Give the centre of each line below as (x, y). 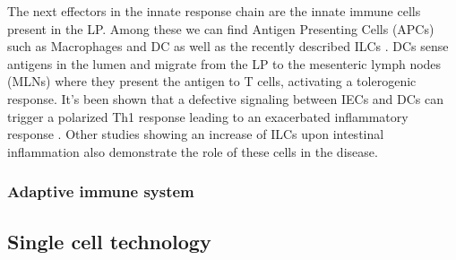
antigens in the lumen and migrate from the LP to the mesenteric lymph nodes (224, 63)
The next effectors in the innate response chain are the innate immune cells (214, 11)
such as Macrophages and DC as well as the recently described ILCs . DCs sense (228, 46)
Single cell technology (109, 241)
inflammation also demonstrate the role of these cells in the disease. (193, 151)
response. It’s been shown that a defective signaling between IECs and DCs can (226, 98)
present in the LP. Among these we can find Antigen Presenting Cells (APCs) (221, 28)
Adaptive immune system (101, 191)
